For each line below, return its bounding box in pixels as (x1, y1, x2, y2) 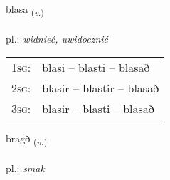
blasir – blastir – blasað (42, 80, 159, 97)
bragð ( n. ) (6, 131, 48, 148)
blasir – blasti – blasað (42, 100, 154, 117)
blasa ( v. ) (6, 1, 44, 18)
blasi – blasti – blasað (42, 59, 150, 76)
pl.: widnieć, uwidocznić (6, 31, 108, 46)
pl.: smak (6, 161, 45, 176)
